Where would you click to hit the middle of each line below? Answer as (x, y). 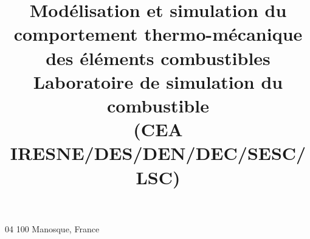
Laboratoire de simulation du (158, 81)
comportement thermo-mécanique (158, 34)
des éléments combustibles (158, 57)
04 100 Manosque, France (52, 228)
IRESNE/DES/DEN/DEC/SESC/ (158, 153)
